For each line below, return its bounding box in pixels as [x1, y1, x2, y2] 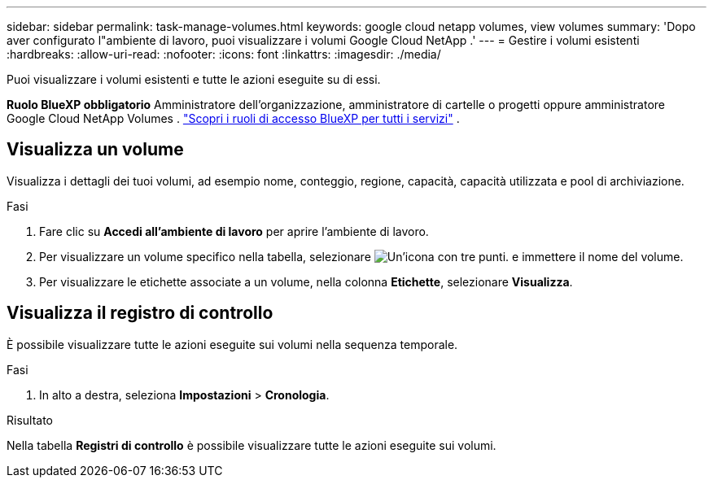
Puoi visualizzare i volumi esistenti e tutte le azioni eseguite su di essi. [7, 72, 381, 86]
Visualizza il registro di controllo [7, 303, 273, 324]
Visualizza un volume [7, 139, 184, 160]
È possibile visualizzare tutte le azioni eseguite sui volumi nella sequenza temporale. [7, 337, 458, 351]
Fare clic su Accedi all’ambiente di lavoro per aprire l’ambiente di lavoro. [39, 224, 429, 238]
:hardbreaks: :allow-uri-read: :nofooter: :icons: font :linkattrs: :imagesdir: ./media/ [7, 47, 441, 61]
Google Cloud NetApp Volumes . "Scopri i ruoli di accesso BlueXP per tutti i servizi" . [7, 111, 460, 125]
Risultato [7, 412, 54, 427]
